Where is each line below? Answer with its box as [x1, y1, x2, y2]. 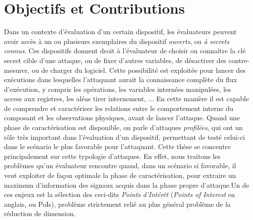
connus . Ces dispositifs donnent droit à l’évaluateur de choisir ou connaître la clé [4, 45, 246, 56]
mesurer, [4, 65, 30, 75]
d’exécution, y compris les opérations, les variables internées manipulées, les [4, 84, 231, 94]
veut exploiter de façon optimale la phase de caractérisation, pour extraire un [4, 170, 236, 180]
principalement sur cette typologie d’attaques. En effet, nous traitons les [4, 151, 221, 161]
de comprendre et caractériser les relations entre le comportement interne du [4, 103, 233, 113]
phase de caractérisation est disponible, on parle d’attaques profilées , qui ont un [4, 122, 243, 132]
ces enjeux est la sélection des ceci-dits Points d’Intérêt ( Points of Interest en [4, 189, 235, 199]
